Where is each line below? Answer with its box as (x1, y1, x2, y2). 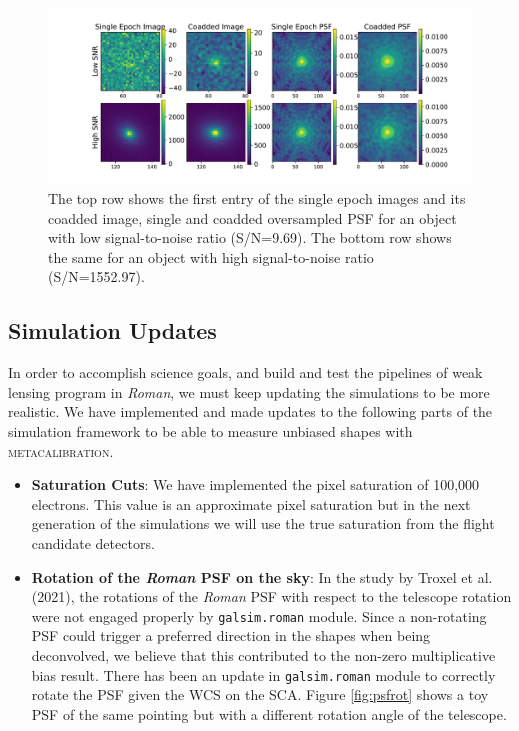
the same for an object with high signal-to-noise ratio (48, 246, 374, 267)
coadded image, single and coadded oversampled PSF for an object (48, 207, 457, 228)
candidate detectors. (31, 532, 155, 553)
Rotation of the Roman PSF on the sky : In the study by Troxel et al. (31, 566, 493, 587)
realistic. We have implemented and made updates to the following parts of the (8, 401, 493, 422)
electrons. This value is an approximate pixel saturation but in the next (31, 493, 471, 514)
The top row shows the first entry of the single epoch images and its (48, 187, 466, 208)
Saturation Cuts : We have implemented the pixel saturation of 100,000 (31, 474, 480, 495)
